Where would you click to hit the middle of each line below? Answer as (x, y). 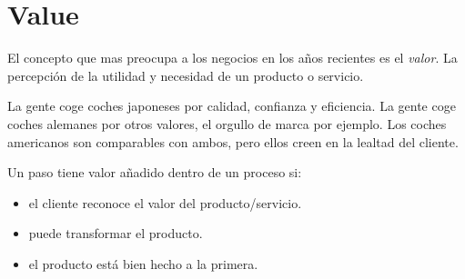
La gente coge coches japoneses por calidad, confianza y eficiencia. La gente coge (232, 106)
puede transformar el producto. (116, 233)
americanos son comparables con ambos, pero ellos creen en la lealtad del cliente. (233, 141)
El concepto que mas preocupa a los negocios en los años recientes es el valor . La (232, 58)
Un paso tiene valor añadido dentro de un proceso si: (155, 172)
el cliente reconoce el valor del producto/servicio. (165, 202)
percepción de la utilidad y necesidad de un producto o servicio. (186, 75)
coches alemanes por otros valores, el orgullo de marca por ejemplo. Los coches (227, 123)
